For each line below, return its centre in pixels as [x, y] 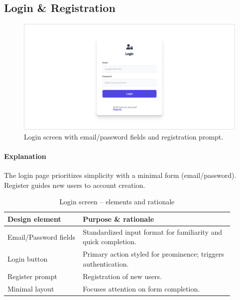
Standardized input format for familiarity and [153, 231]
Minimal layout [31, 288]
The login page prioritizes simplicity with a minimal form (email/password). [120, 175]
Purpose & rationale [119, 219]
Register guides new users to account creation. [75, 185]
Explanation [25, 156]
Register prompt [32, 276]
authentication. [106, 263]
